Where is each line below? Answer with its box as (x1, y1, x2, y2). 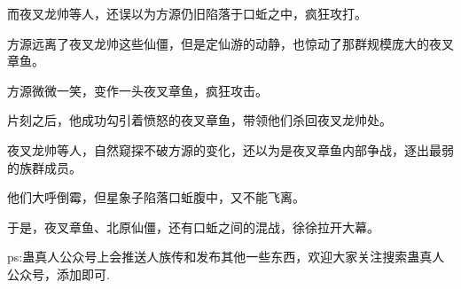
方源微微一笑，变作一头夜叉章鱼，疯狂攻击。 (7, 81, 268, 99)
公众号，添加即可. (7, 264, 110, 283)
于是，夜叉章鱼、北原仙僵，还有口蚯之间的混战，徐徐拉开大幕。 (7, 217, 379, 236)
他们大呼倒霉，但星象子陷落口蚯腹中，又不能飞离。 (7, 188, 305, 207)
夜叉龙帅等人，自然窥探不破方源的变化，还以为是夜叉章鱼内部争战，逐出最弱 (7, 140, 454, 159)
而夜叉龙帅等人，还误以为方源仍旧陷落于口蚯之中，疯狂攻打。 (7, 4, 367, 22)
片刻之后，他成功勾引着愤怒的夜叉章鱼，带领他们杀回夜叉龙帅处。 (7, 111, 392, 129)
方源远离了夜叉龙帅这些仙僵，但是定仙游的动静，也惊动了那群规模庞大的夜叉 (7, 34, 454, 52)
